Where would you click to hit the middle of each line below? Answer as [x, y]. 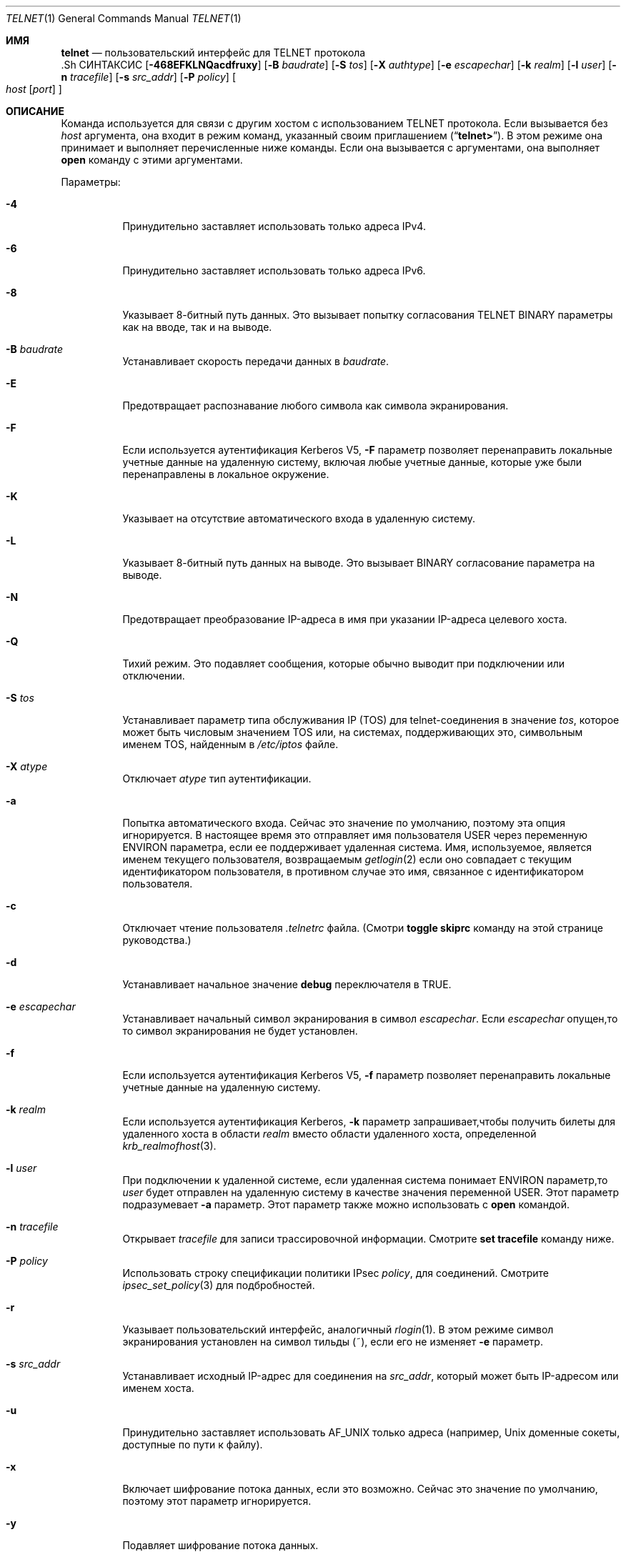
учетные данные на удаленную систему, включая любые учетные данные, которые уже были [352, 462]
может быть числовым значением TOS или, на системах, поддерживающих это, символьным [353, 732]
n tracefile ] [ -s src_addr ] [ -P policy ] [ [149, 77]
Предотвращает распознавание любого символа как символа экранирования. [316, 406]
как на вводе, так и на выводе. [197, 327]
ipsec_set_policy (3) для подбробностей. [219, 1285]
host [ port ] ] [34, 89]
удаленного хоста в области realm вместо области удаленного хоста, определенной [329, 1134]
